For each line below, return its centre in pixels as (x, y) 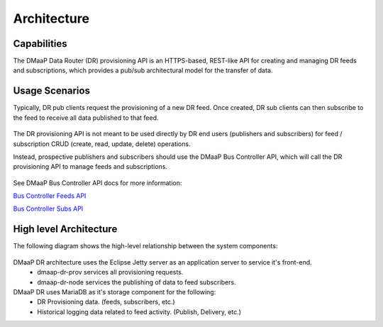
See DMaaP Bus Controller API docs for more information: (98, 183)
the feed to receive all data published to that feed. (86, 118)
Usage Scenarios (51, 91)
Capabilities (40, 44)
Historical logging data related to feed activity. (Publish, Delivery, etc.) (139, 311)
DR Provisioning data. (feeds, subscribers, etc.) (106, 302)
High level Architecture (65, 229)
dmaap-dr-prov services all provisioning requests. (110, 272)
